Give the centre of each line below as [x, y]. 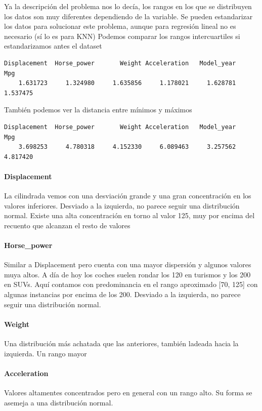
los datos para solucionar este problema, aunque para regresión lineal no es [120, 26]
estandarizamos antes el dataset [53, 46]
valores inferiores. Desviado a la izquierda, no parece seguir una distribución [122, 205]
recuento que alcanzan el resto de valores [67, 225]
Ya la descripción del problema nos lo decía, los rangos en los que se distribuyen [128, 6]
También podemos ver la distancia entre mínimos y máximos [98, 110]
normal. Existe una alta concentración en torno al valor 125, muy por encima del [129, 215]
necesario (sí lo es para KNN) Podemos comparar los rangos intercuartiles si [122, 36]
